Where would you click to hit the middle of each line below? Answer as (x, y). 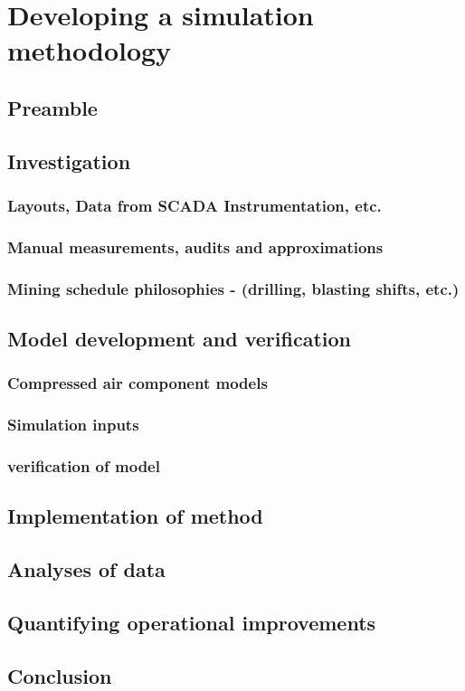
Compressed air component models (138, 383)
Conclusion (60, 675)
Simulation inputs (73, 425)
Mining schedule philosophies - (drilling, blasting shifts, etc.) (233, 288)
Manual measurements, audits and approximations (195, 246)
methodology (90, 50)
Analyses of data (86, 569)
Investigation (69, 161)
